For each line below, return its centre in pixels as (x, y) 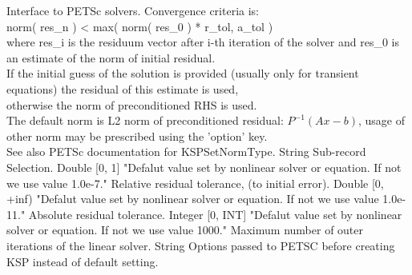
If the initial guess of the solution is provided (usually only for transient (183, 73)
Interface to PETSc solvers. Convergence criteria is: (133, 10)
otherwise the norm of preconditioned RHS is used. (132, 104)
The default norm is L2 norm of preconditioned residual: (145, 120)
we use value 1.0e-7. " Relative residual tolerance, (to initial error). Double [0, (195, 183)
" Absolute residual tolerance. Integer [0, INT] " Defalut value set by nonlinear (211, 214)
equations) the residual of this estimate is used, (123, 88)
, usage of (381, 120)
